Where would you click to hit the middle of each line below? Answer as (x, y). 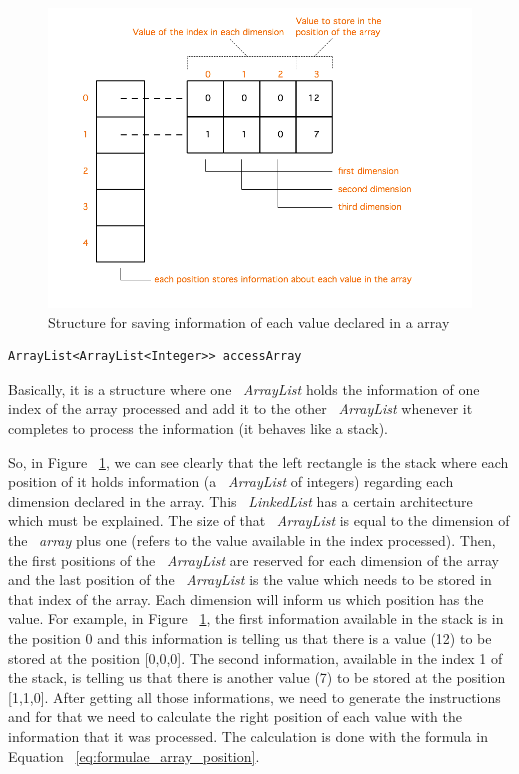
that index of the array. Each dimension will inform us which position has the (246, 598)
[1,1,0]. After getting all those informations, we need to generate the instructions (254, 696)
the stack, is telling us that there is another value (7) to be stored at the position (257, 677)
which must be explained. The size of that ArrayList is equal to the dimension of (259, 520)
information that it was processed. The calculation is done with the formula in (248, 735)
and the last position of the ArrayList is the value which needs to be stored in (250, 579)
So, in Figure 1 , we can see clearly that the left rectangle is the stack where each (258, 461)
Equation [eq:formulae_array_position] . (134, 755)
